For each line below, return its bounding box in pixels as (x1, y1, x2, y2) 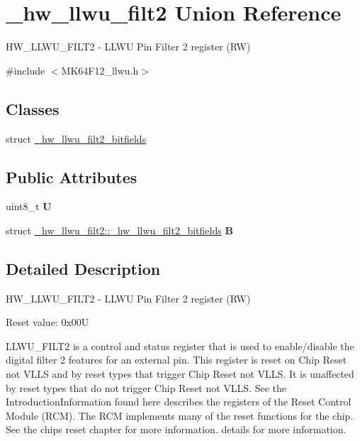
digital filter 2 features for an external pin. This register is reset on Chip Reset (6, 352, 347, 367)
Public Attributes (6, 165, 137, 187)
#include (6, 62, 45, 77)
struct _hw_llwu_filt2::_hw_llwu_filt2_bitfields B (6, 222, 233, 237)
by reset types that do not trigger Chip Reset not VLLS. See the (6, 380, 287, 395)
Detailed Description (6, 257, 161, 279)
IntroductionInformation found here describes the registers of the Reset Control (6, 394, 351, 409)
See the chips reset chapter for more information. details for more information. (6, 422, 347, 437)
